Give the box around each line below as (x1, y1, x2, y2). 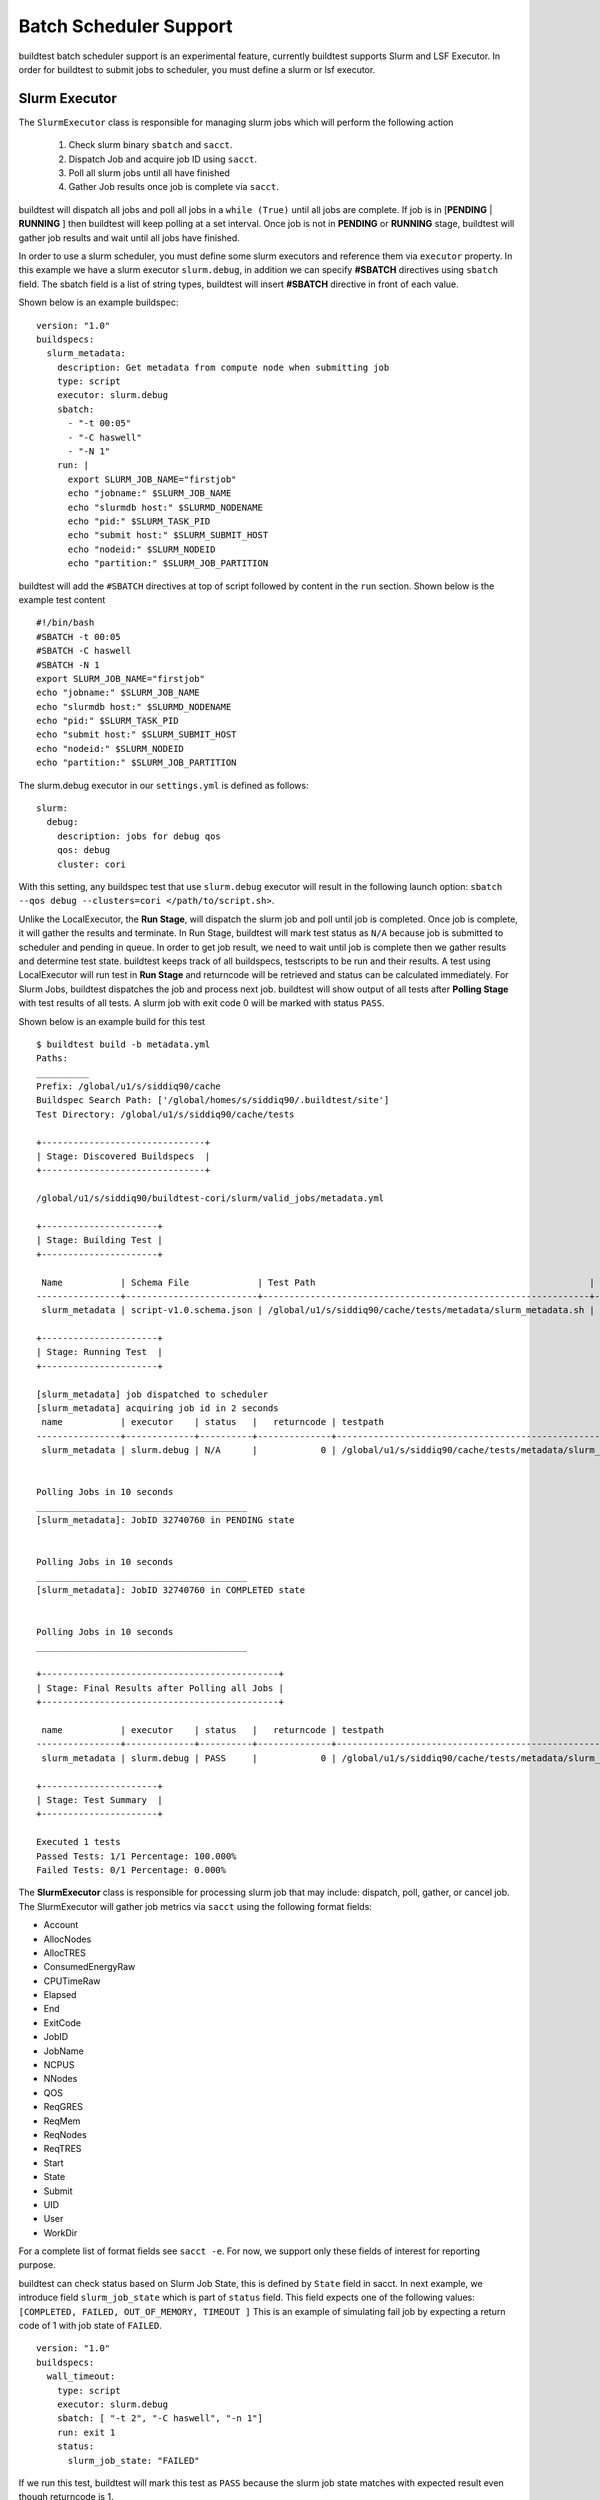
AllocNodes (43, 1933, 92, 1945)
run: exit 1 (56, 2426, 116, 2438)
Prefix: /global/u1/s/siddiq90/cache (36, 1081, 222, 1092)
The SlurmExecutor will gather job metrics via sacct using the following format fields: (18, 1900, 372, 1912)
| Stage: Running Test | (36, 1346, 164, 1358)
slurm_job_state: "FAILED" (67, 2455, 200, 2466)
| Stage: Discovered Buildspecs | (36, 1151, 211, 1162)
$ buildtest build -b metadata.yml (36, 1038, 211, 1050)
